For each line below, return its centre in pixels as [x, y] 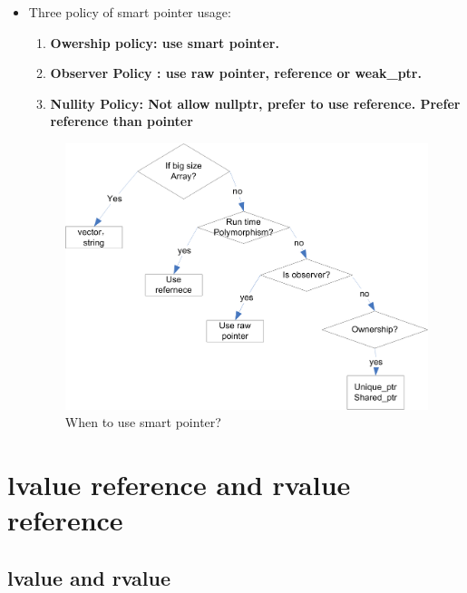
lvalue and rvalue [89, 577]
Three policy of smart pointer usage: [130, 12]
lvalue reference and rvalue [179, 485]
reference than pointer [122, 121]
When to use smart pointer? [143, 422]
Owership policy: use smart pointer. [165, 42]
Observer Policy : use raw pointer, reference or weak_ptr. [236, 73]
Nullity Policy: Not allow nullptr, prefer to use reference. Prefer [255, 103]
